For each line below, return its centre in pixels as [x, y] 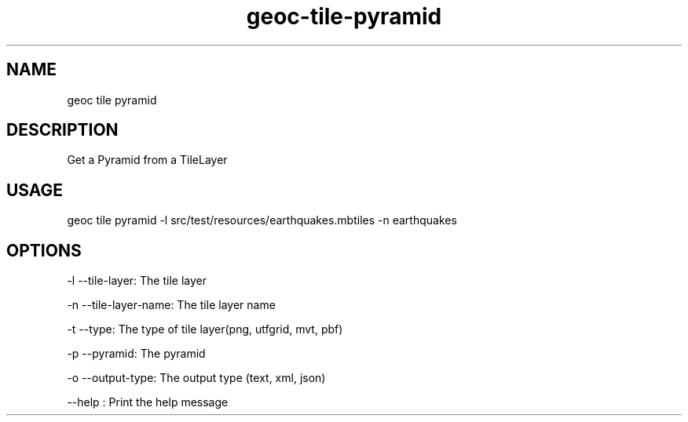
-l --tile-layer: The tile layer [137, 281]
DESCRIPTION [62, 130]
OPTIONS [44, 250]
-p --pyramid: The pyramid [136, 354]
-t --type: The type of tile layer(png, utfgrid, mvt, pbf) [205, 329]
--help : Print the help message [148, 402]
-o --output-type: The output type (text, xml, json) [196, 378]
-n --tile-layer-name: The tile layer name [171, 305]
